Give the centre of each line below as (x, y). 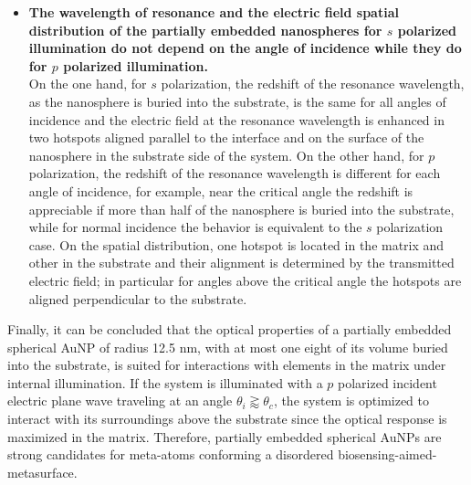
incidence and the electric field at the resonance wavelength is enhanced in (236, 119)
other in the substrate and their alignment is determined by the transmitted (241, 263)
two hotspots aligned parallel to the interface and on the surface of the (226, 137)
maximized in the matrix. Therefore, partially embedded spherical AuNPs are (225, 436)
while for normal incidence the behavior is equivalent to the (195, 227)
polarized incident (387, 382)
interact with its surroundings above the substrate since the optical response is (227, 419)
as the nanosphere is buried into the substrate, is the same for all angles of (237, 101)
